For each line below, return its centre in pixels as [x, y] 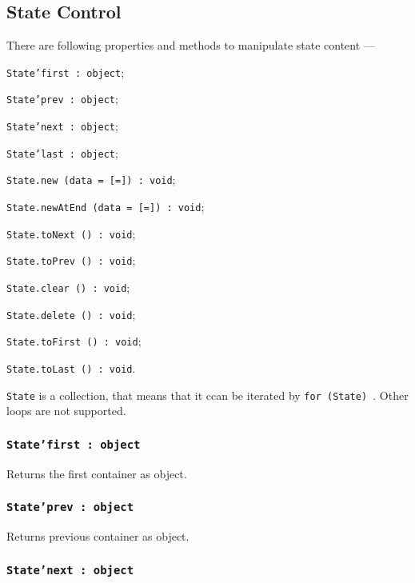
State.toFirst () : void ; [74, 341]
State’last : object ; [62, 152]
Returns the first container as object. [97, 473]
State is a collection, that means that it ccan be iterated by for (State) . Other [207, 395]
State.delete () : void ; [71, 314]
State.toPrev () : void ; [71, 260]
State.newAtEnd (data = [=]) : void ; [106, 207]
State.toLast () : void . [71, 368]
